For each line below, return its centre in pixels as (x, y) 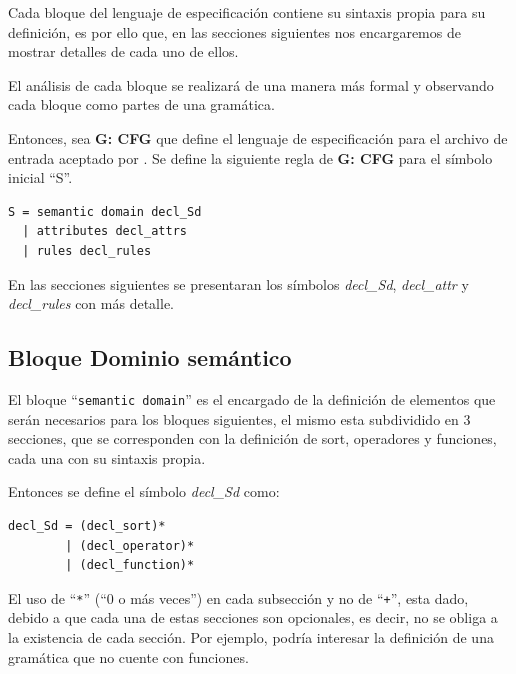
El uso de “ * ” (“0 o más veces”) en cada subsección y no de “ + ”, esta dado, (238, 597)
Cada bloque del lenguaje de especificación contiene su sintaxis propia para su (247, 12)
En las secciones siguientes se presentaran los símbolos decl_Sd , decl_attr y (238, 283)
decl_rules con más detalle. (91, 303)
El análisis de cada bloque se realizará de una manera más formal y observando (251, 84)
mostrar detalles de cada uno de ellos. (123, 51)
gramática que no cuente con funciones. (128, 656)
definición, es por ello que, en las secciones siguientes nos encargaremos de (234, 31)
